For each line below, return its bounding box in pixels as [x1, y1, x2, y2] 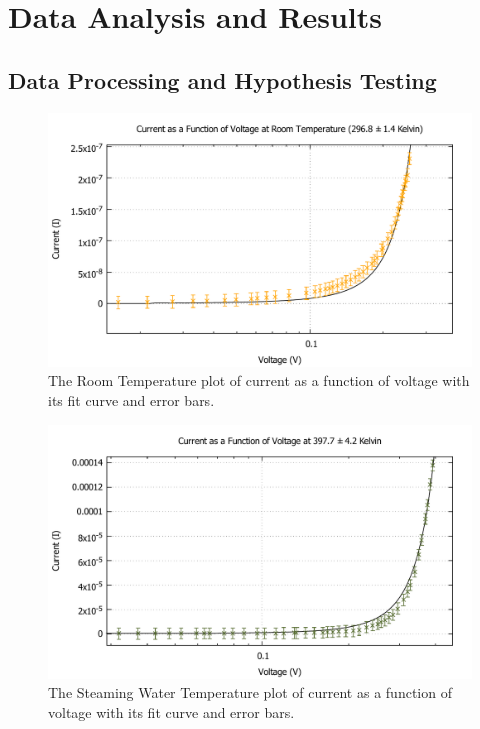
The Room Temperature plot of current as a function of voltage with [48, 370, 470, 391]
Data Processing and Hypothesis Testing [8, 64, 437, 95]
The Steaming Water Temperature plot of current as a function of [48, 682, 452, 703]
